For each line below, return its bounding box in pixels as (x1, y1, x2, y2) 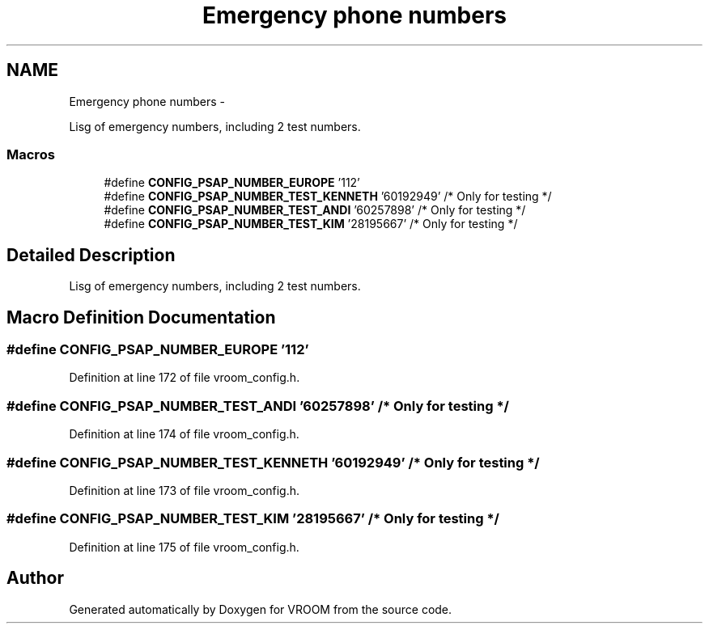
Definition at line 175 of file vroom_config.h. (69, 539, 299, 554)
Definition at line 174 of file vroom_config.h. (69, 427, 299, 442)
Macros (6, 146, 55, 163)
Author (6, 568, 64, 589)
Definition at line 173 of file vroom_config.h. (69, 483, 300, 497)
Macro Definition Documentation (6, 307, 276, 328)
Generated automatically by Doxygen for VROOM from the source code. (69, 602, 452, 616)
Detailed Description (6, 244, 176, 265)
